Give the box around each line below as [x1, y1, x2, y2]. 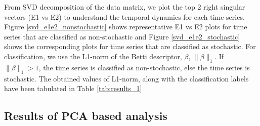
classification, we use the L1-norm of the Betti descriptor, [4, 51, 182, 61]
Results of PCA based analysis [4, 108, 167, 123]
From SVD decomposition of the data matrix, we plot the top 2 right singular [4, 2, 245, 12]
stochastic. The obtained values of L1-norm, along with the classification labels [4, 73, 249, 83]
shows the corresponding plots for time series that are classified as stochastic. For [4, 41, 256, 52]
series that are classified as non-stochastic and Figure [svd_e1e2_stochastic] [4, 31, 240, 41]
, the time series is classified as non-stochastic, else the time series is [38, 62, 250, 72]
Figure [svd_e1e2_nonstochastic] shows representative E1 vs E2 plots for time [4, 21, 247, 32]
